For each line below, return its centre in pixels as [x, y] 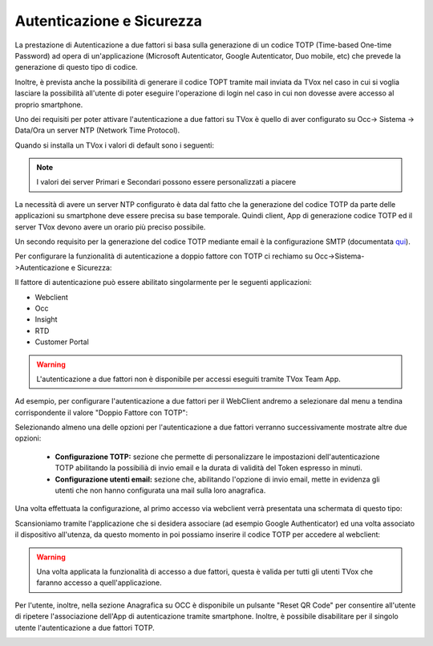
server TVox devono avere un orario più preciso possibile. [110, 227]
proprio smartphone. [49, 104]
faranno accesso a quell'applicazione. [99, 583]
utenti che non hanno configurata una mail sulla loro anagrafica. [160, 490]
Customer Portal [62, 342]
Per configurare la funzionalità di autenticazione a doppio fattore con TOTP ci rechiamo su [164, 256]
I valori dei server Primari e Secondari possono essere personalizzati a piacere [166, 182]
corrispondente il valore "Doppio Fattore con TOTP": [101, 412]
